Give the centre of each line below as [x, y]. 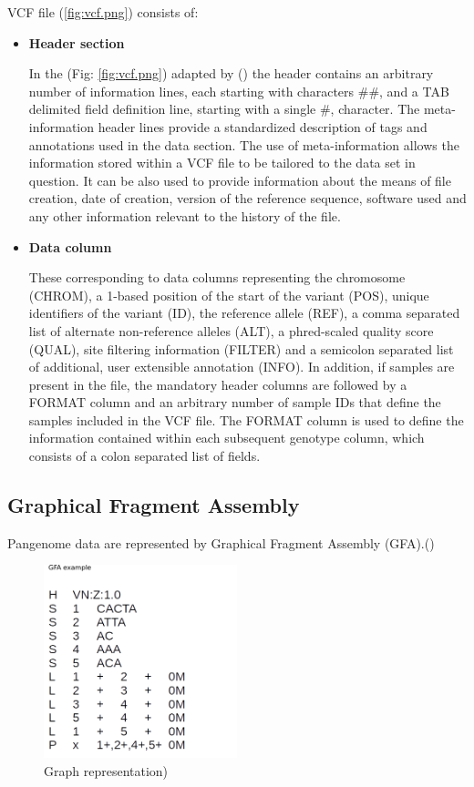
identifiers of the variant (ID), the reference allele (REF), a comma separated [244, 313]
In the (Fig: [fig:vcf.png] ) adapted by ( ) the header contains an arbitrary [231, 73]
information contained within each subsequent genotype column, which [227, 438]
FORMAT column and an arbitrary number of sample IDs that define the [235, 402]
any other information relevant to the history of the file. [185, 215]
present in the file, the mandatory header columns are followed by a [218, 384]
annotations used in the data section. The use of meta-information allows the [244, 144]
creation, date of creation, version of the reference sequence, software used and [247, 198]
